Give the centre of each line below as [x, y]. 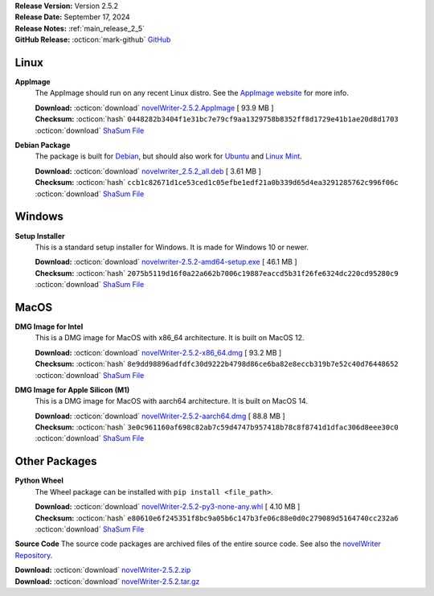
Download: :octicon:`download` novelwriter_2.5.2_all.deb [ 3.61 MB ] [148, 171]
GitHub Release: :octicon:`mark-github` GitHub [93, 39]
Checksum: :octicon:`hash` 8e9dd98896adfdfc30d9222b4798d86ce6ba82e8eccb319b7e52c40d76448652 [217, 364]
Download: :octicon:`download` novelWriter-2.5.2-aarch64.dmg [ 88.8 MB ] [160, 416]
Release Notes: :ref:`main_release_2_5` [80, 28]
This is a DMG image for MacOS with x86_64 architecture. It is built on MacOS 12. [170, 338]
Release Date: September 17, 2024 [72, 17]
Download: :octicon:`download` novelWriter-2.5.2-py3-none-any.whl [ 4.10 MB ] [168, 507]
